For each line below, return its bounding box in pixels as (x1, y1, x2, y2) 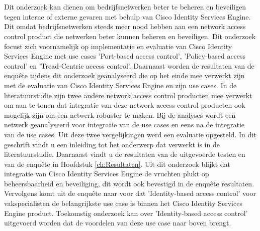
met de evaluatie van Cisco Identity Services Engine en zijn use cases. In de (4, 80, 237, 90)
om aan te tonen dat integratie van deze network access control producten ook (4, 100, 245, 110)
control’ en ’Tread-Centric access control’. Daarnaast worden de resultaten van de (4, 60, 254, 71)
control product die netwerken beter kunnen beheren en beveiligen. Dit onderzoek (4, 31, 256, 41)
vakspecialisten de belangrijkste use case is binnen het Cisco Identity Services (4, 198, 242, 208)
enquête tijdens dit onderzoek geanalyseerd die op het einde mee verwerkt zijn (4, 70, 245, 81)
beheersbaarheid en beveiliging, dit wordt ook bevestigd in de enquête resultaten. (4, 178, 254, 188)
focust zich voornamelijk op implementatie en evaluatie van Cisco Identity (4, 41, 232, 51)
